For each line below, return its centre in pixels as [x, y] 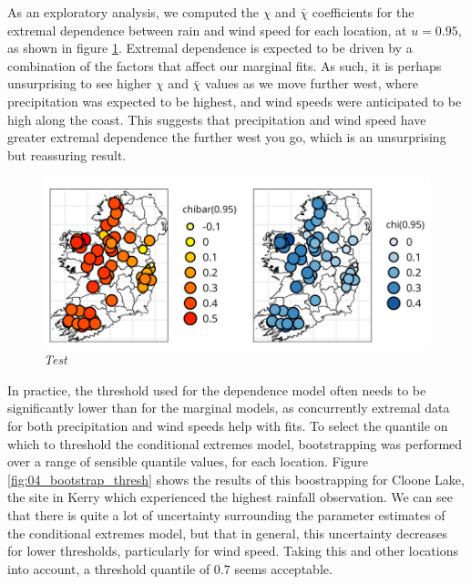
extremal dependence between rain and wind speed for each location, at [207, 30]
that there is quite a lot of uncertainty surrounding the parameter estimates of [226, 515]
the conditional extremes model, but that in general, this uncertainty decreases [228, 533]
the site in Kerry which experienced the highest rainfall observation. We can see [230, 497]
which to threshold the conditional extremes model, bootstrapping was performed [235, 443]
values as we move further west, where [312, 83]
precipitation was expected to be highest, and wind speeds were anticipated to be [235, 101]
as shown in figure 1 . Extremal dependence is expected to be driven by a [210, 48]
